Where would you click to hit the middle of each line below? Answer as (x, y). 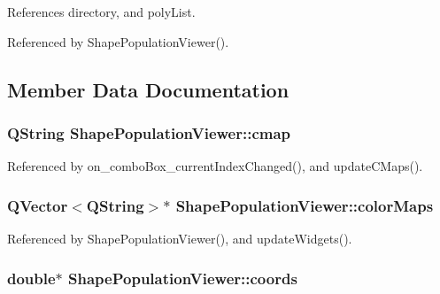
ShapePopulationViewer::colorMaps (305, 205)
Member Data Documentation (148, 89)
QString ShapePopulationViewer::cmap (149, 132)
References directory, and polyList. (101, 12)
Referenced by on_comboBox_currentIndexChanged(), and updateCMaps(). (215, 166)
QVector (38, 205)
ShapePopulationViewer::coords (183, 278)
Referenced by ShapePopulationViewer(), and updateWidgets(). (180, 238)
